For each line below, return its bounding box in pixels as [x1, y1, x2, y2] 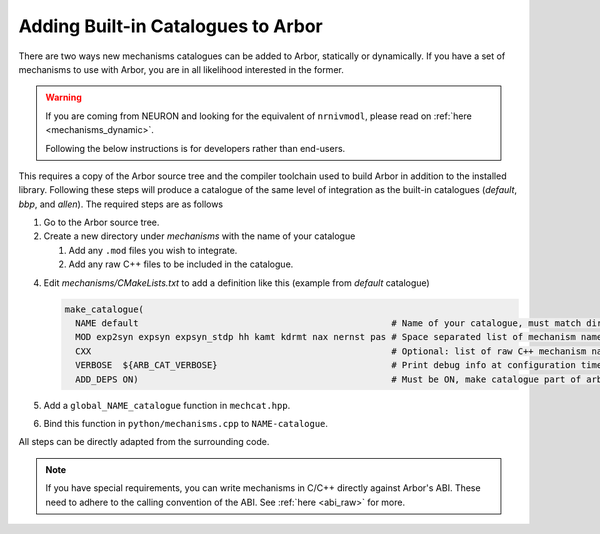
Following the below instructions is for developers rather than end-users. [45, 142, 346, 154]
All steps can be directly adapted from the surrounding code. [18, 436, 270, 448]
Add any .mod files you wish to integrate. [68, 244, 238, 256]
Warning [45, 91, 82, 104]
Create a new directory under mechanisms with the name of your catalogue [43, 230, 356, 242]
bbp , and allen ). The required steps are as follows [18, 198, 224, 210]
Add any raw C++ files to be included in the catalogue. [68, 258, 294, 270]
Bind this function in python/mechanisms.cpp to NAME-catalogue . [43, 417, 329, 429]
